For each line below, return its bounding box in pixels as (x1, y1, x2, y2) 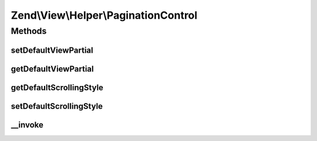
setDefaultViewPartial (11, 45, 93, 55)
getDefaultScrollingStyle (11, 82, 104, 92)
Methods (11, 26, 47, 36)
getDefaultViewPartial (11, 64, 94, 74)
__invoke (11, 120, 44, 130)
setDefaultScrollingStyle (11, 101, 103, 111)
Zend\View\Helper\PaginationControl (11, 9, 198, 22)
